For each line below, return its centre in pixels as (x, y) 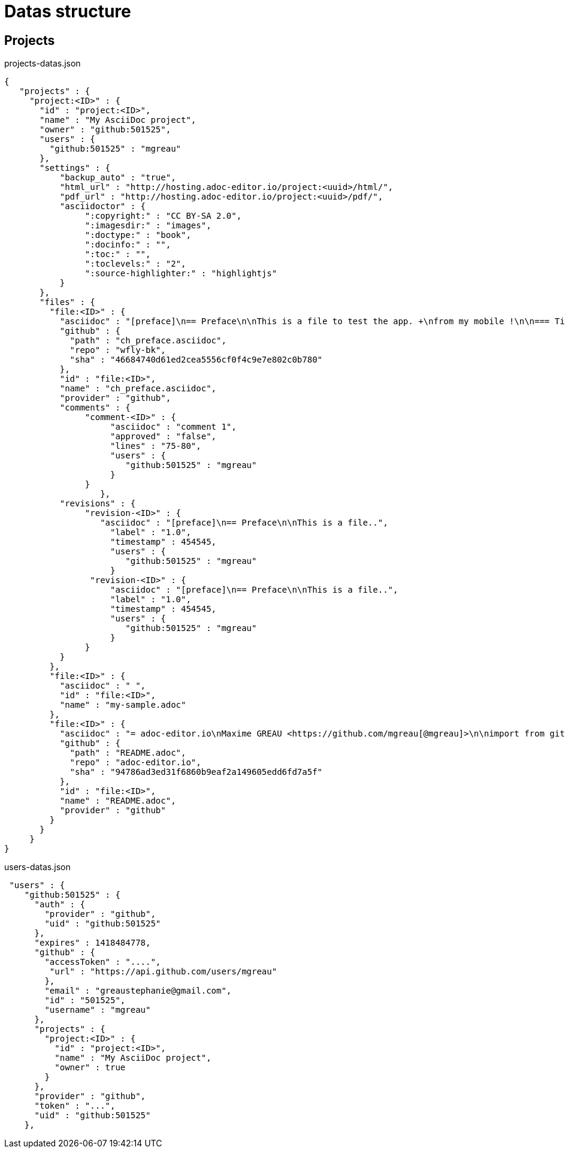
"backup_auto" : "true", (118, 178)
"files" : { (67, 302)
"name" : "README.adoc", (118, 801)
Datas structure (68, 11)
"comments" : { (95, 408)
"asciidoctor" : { (103, 206)
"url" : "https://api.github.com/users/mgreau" (163, 972)
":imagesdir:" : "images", (148, 226)
